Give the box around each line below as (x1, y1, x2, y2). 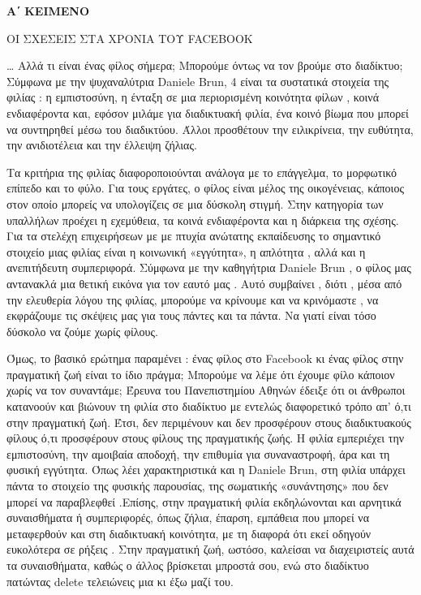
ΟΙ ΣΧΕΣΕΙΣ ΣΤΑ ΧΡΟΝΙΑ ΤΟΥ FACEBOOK (6, 29, 253, 46)
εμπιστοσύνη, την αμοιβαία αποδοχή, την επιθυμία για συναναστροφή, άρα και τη (6, 445, 390, 462)
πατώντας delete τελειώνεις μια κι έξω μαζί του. (6, 572, 234, 589)
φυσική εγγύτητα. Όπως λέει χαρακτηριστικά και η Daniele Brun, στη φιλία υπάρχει (6, 461, 406, 478)
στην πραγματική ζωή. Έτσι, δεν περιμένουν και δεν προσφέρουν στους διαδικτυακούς (6, 413, 411, 430)
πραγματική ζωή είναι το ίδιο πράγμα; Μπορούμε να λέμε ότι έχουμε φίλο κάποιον (6, 365, 395, 382)
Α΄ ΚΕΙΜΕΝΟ (6, 2, 90, 19)
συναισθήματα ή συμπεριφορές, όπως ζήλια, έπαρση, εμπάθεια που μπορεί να (6, 509, 370, 526)
